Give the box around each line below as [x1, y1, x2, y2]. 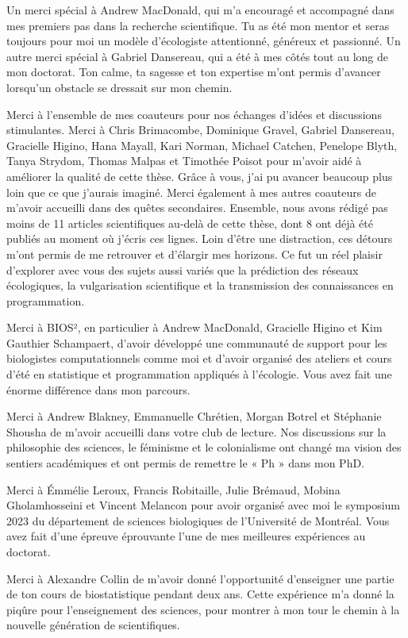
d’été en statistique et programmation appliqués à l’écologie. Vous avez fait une [6, 366, 392, 382]
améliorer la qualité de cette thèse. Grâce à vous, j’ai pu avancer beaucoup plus [6, 167, 393, 184]
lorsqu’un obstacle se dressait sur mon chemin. [6, 79, 233, 95]
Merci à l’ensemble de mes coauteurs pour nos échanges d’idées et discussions [6, 106, 382, 122]
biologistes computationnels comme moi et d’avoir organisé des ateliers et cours [6, 350, 392, 367]
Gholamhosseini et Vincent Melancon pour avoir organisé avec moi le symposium [6, 497, 401, 513]
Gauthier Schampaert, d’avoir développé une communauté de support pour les [6, 334, 387, 351]
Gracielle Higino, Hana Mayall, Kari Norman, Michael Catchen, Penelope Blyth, [6, 136, 398, 153]
